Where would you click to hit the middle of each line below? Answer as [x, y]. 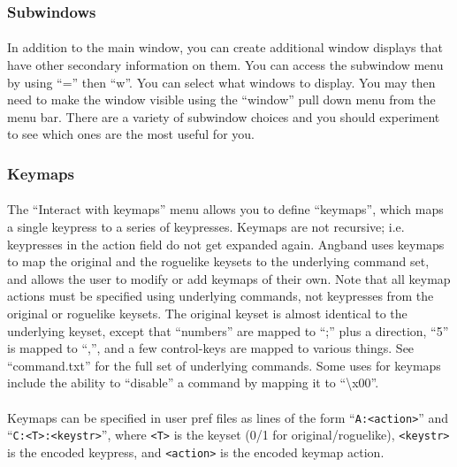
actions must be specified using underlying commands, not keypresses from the [221, 296]
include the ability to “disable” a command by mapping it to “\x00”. [193, 383]
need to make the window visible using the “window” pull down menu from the [221, 100]
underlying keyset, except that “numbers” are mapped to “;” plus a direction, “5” [228, 330]
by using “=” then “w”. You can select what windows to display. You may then [221, 82]
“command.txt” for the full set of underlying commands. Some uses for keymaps [224, 365]
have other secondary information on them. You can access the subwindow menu [225, 65]
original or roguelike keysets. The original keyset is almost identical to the [207, 313]
